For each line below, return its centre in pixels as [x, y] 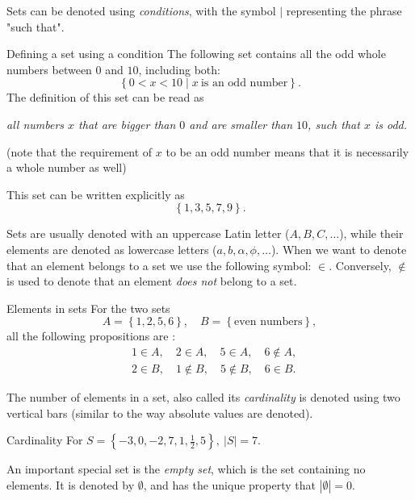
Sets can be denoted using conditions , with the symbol [141, 10]
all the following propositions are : [91, 336]
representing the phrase [344, 10]
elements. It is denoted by [71, 484]
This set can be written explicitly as [96, 194]
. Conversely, [360, 265]
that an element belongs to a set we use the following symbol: [159, 265]
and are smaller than [241, 124]
